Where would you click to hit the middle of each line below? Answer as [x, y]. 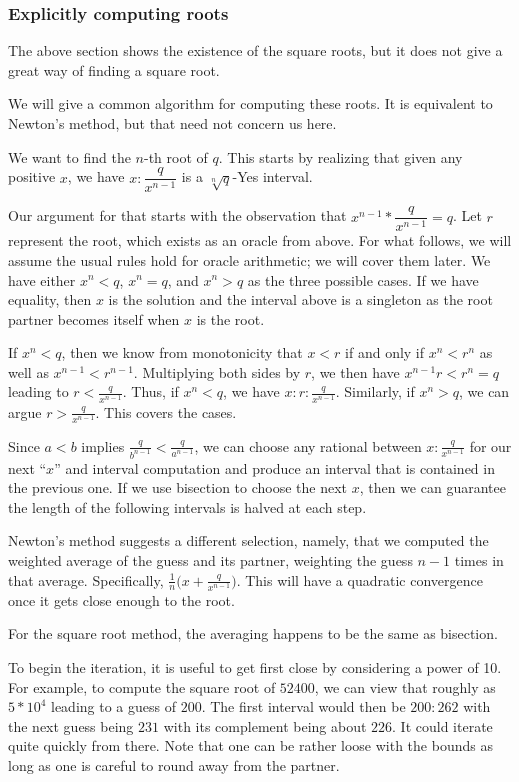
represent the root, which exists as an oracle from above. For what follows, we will [260, 240]
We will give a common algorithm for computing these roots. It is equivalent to [250, 103]
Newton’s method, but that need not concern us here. [172, 123]
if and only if [385, 352]
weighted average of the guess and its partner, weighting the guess [210, 560]
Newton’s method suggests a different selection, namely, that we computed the [248, 540]
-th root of [175, 156]
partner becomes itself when [94, 318]
